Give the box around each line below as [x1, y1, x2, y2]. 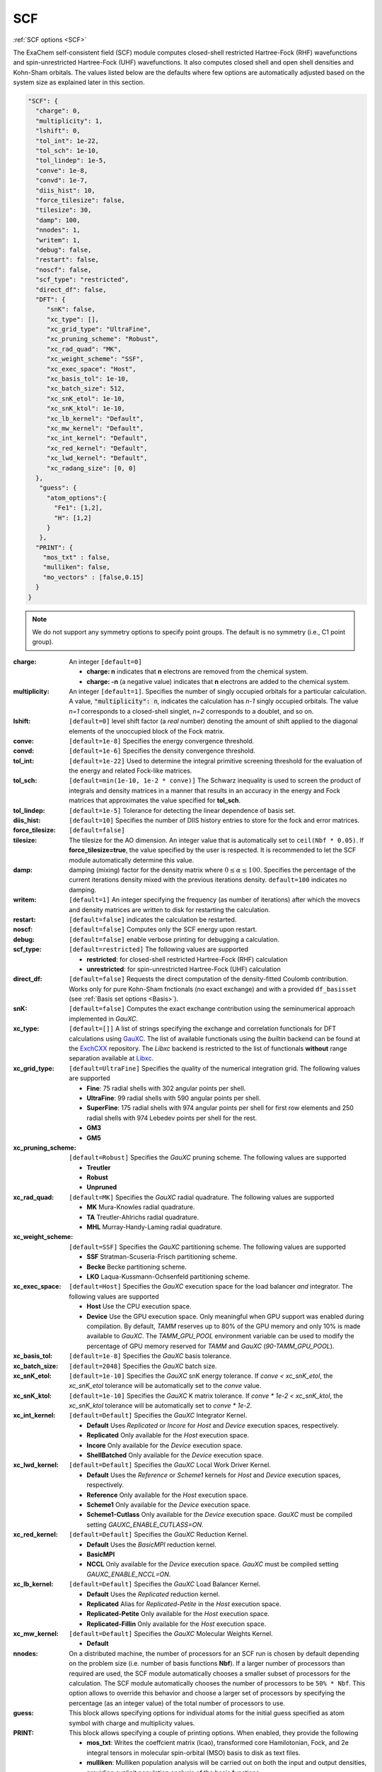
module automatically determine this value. [69, 856, 195, 864]
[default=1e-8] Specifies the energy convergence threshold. [69, 736, 255, 745]
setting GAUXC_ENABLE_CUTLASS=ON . [86, 1520, 204, 1529]
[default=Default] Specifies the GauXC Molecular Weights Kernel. [69, 1630, 273, 1638]
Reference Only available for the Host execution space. [86, 1491, 248, 1499]
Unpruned [86, 1183, 117, 1191]
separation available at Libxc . [69, 1054, 154, 1062]
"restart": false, [35, 256, 99, 264]
